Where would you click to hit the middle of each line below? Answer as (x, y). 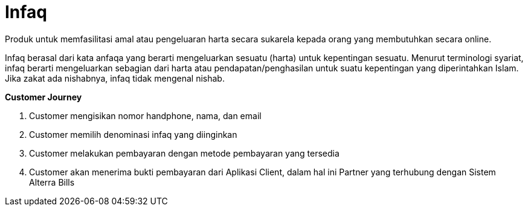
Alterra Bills (52, 182)
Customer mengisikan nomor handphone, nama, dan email (145, 115)
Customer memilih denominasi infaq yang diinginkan (133, 134)
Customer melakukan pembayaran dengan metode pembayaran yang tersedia (184, 153)
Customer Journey (43, 97)
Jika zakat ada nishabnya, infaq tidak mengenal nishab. (115, 78)
